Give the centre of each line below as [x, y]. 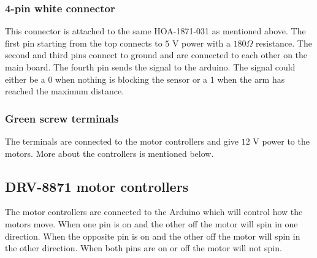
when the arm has [251, 79]
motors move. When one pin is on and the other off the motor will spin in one [151, 223]
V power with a [201, 43]
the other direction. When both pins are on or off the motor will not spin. [143, 248]
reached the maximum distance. [65, 91]
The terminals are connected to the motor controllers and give [122, 141]
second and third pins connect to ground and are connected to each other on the [156, 55]
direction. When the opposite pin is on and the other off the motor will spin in [153, 236]
